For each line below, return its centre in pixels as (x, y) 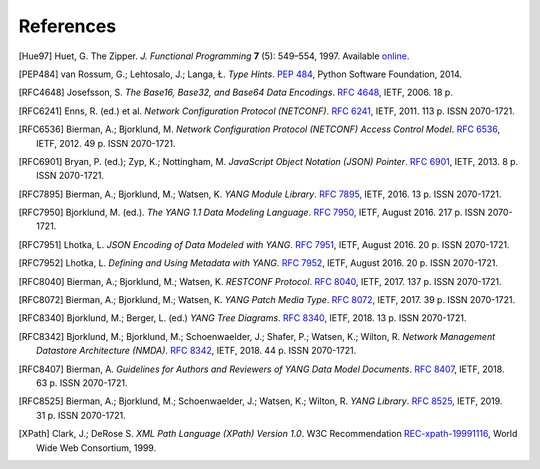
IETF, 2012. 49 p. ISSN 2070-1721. (106, 143)
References (67, 26)
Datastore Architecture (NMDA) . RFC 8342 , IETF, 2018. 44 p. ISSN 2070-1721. (196, 351)
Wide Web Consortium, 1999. (96, 447)
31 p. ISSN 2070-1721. (81, 415)
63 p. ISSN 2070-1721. (82, 382)
